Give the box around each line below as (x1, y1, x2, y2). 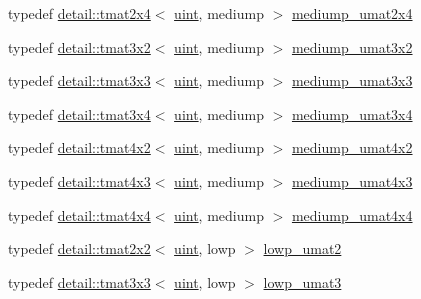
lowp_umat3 (263, 271, 342, 292)
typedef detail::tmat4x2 (8, 137, 151, 158)
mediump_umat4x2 (291, 137, 413, 158)
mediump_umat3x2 (291, 36, 413, 57)
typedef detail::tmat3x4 (8, 103, 151, 124)
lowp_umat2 (263, 238, 342, 259)
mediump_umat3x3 (291, 70, 413, 91)
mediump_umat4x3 (291, 170, 413, 191)
